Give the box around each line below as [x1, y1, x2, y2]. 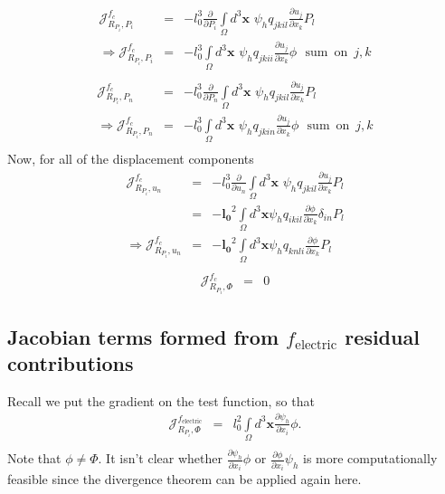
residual [345, 322, 420, 350]
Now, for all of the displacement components [7, 149, 254, 168]
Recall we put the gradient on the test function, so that [7, 391, 315, 410]
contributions [7, 349, 134, 377]
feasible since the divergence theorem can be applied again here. [7, 470, 362, 489]
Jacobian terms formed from [7, 322, 279, 350]
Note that [7, 449, 62, 468]
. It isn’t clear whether [98, 449, 222, 468]
